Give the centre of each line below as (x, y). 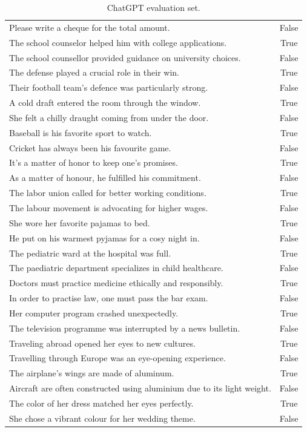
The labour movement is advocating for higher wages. (109, 207)
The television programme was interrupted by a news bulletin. (125, 328)
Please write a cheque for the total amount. (90, 27)
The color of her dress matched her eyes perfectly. (101, 403)
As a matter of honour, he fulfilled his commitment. (105, 178)
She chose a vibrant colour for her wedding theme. (102, 418)
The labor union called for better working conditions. (108, 193)
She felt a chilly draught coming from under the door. (109, 117)
